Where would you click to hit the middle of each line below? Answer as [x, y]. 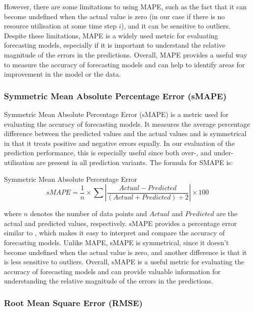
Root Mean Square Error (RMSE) [73, 302]
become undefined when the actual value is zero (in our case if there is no [114, 16]
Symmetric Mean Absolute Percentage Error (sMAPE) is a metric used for [116, 114]
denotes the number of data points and [89, 213]
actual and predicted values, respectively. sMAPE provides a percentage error [120, 223]
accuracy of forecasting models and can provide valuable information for [112, 271]
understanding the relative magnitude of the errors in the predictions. [109, 281]
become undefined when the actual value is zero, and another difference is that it [126, 252]
